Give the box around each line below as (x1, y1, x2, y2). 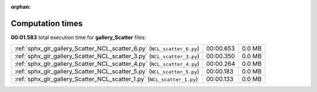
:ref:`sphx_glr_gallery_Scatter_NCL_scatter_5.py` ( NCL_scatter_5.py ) (14, 68, 200, 76)
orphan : (11, 3, 31, 10)
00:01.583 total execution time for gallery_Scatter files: (11, 34, 146, 41)
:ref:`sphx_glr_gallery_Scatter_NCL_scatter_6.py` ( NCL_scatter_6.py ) (14, 44, 200, 52)
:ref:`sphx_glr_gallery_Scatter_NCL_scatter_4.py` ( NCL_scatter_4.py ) (14, 60, 200, 68)
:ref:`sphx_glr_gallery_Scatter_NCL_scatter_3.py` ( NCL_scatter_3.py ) (14, 52, 200, 61)
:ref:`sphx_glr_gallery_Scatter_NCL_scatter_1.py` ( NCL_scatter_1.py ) (14, 75, 198, 83)
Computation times (11, 18, 83, 29)
